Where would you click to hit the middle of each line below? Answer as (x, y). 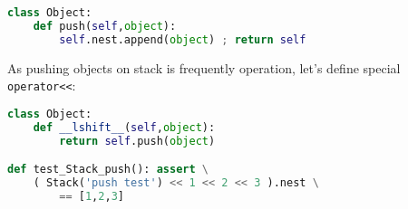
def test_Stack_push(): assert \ (108, 170)
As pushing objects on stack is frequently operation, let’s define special (204, 67)
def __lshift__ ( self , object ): (124, 127)
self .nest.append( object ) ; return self (183, 39)
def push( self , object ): (105, 26)
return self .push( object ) (137, 141)
